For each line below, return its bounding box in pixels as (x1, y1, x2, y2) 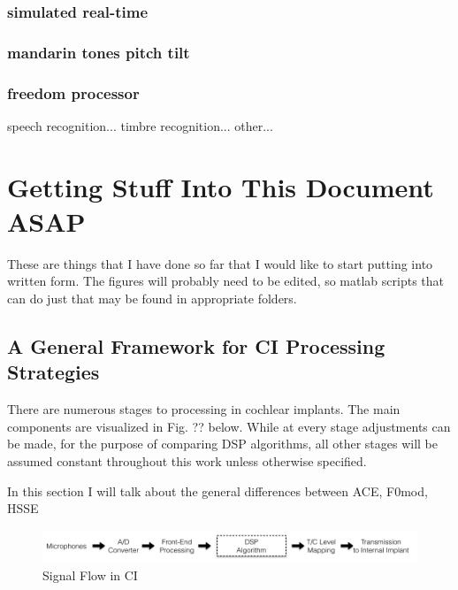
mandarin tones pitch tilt (7, 41, 190, 63)
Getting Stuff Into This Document (7, 168, 434, 204)
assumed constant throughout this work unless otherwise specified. (7, 451, 367, 470)
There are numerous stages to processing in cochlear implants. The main (7, 400, 401, 418)
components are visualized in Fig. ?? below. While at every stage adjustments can (7, 417, 451, 435)
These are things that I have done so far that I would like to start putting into (7, 254, 433, 272)
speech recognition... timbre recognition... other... (7, 116, 273, 134)
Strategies (7, 358, 100, 386)
